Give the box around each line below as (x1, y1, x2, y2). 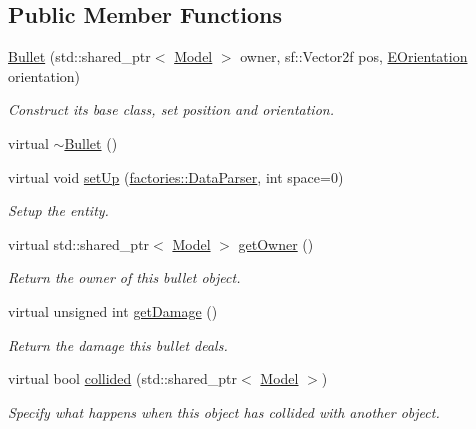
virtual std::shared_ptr (8, 233, 150, 254)
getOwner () (238, 233, 314, 254)
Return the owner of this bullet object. (8, 267, 241, 288)
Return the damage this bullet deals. (8, 334, 228, 355)
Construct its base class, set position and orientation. (8, 99, 334, 120)
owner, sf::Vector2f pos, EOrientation (240, 46, 468, 67)
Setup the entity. (8, 200, 109, 221)
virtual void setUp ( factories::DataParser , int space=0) (8, 166, 344, 187)
